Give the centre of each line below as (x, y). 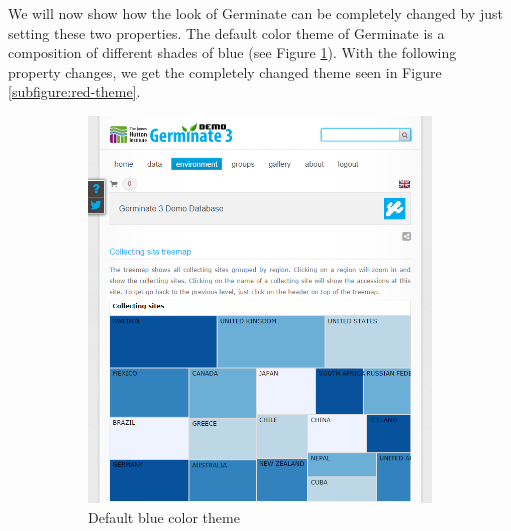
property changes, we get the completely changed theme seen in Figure (225, 71)
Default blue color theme (164, 516)
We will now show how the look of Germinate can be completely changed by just (255, 13)
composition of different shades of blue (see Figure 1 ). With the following (232, 52)
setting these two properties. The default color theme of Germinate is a (226, 32)
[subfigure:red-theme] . (74, 91)
